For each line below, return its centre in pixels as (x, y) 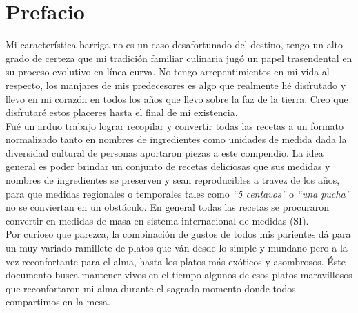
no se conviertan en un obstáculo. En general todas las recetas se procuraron (168, 207)
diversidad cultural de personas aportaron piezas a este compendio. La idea (165, 152)
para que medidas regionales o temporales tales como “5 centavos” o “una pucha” (178, 193)
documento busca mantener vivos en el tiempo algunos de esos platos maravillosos (179, 275)
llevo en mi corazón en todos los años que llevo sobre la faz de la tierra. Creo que (177, 98)
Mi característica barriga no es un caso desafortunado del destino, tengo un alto (175, 45)
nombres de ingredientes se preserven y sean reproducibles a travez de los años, (173, 180)
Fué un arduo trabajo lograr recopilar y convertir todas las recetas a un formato (175, 125)
